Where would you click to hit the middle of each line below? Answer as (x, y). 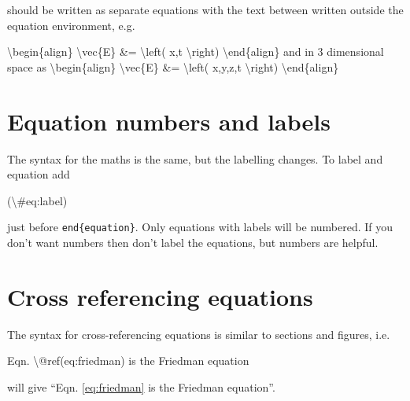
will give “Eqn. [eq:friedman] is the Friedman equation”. (141, 386)
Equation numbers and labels (169, 121)
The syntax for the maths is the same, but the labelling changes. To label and (195, 158)
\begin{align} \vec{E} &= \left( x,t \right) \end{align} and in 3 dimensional (196, 52)
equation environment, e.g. (71, 25)
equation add (39, 174)
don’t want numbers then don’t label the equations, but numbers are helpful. (193, 242)
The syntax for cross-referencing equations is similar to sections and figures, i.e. (199, 334)
